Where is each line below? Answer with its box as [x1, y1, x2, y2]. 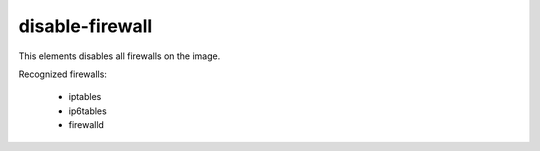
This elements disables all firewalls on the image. [18, 50, 221, 62]
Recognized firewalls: [18, 68, 107, 80]
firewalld [68, 119, 105, 131]
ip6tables [68, 105, 107, 117]
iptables [68, 91, 102, 103]
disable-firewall [18, 15, 153, 37]
